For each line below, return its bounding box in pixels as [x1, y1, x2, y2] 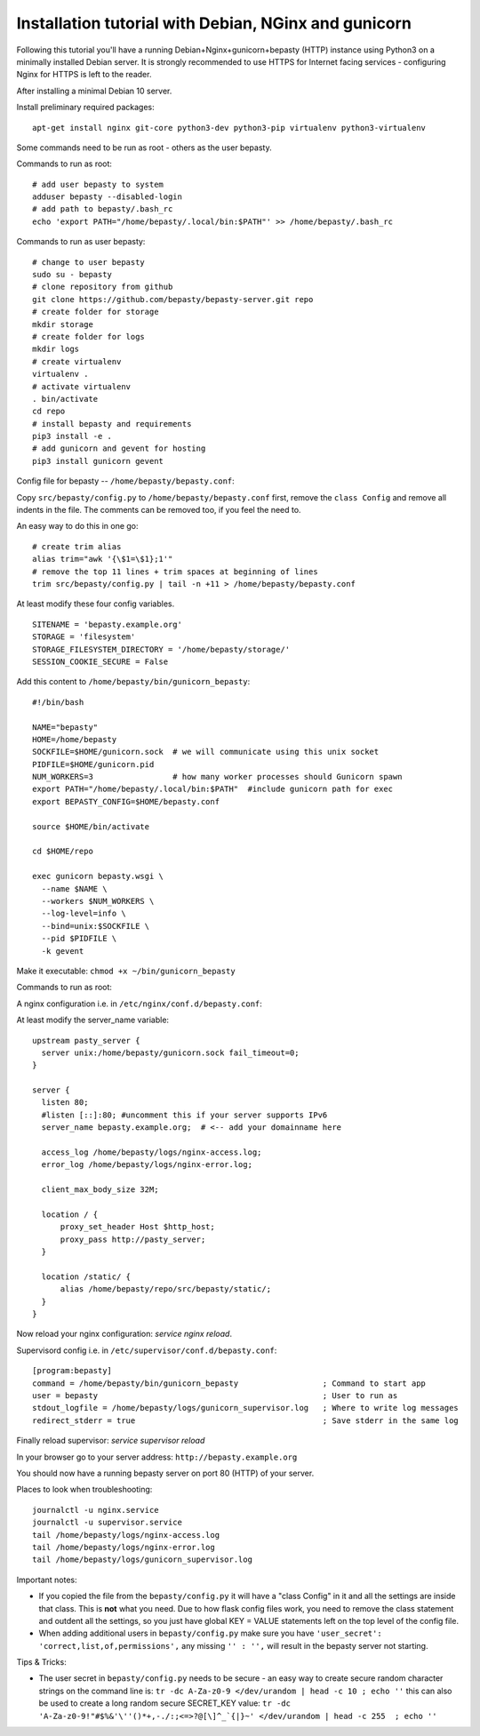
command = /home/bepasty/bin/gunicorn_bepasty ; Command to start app [32, 1378, 427, 1388]
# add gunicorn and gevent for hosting [32, 444, 206, 453]
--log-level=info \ [41, 908, 126, 919]
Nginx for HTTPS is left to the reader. [16, 69, 152, 80]
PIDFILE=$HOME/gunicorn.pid [32, 759, 155, 769]
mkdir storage [32, 319, 93, 329]
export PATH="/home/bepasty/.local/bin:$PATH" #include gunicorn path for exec [32, 784, 394, 795]
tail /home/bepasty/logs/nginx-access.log [32, 1530, 220, 1540]
